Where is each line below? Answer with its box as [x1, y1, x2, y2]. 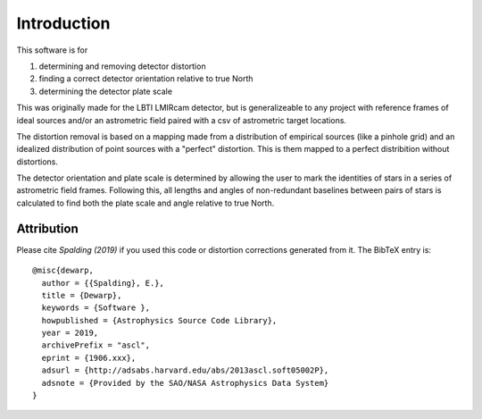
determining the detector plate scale [38, 86, 173, 96]
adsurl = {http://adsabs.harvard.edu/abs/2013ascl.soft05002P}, [41, 365, 329, 375]
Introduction [16, 13, 111, 33]
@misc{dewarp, [32, 265, 94, 276]
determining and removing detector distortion [38, 61, 206, 71]
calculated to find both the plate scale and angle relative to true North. [16, 197, 275, 208]
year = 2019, [41, 328, 99, 339]
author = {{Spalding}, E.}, [41, 278, 165, 288]
